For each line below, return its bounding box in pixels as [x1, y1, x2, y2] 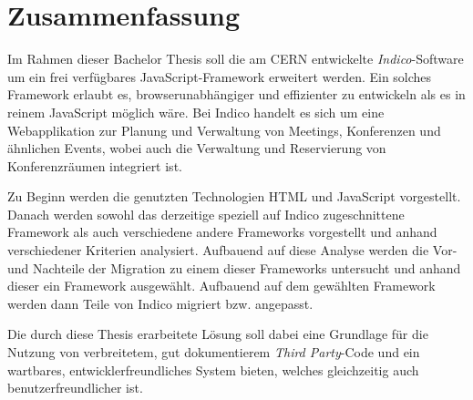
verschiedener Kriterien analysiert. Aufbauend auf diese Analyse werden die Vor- [7, 241, 458, 260]
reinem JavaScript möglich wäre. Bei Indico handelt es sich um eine [7, 102, 385, 121]
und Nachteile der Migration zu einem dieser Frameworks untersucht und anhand [7, 258, 461, 277]
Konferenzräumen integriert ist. [7, 156, 182, 175]
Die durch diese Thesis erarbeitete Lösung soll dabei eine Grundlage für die [7, 324, 428, 344]
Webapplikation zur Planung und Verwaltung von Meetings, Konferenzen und [7, 120, 441, 139]
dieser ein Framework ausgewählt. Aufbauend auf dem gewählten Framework [7, 276, 436, 295]
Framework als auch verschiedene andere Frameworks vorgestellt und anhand [7, 222, 437, 241]
